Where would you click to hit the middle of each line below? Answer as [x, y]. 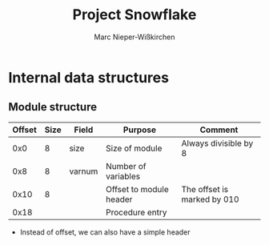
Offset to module [137, 189]
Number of [126, 166]
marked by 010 [210, 199]
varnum [84, 171]
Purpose [139, 130]
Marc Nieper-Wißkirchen [134, 37]
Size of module [134, 148]
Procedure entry [136, 212]
